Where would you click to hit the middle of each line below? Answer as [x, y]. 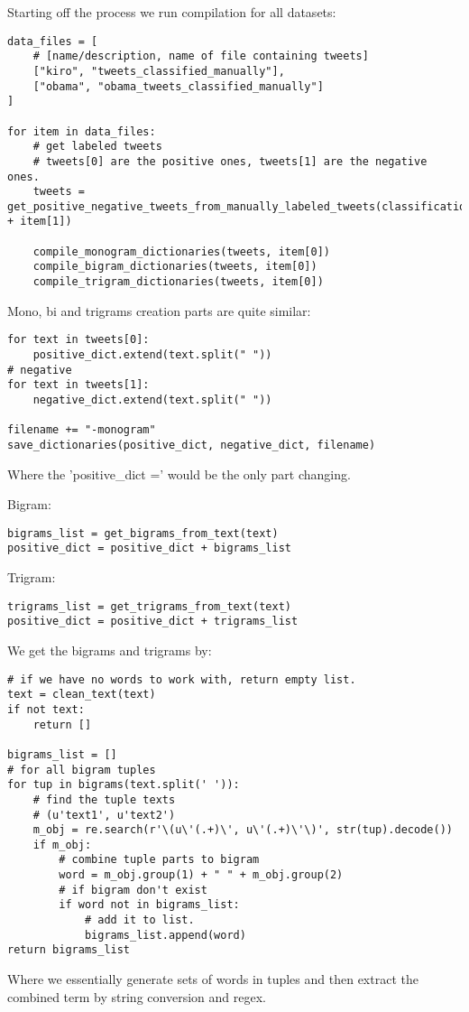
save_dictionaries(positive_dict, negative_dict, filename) [192, 445]
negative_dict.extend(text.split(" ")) [152, 399]
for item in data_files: [82, 131]
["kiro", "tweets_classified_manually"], [159, 71]
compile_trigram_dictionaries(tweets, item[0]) [178, 282]
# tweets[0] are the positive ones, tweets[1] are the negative [230, 161]
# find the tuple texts [104, 799]
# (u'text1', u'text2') [104, 815]
